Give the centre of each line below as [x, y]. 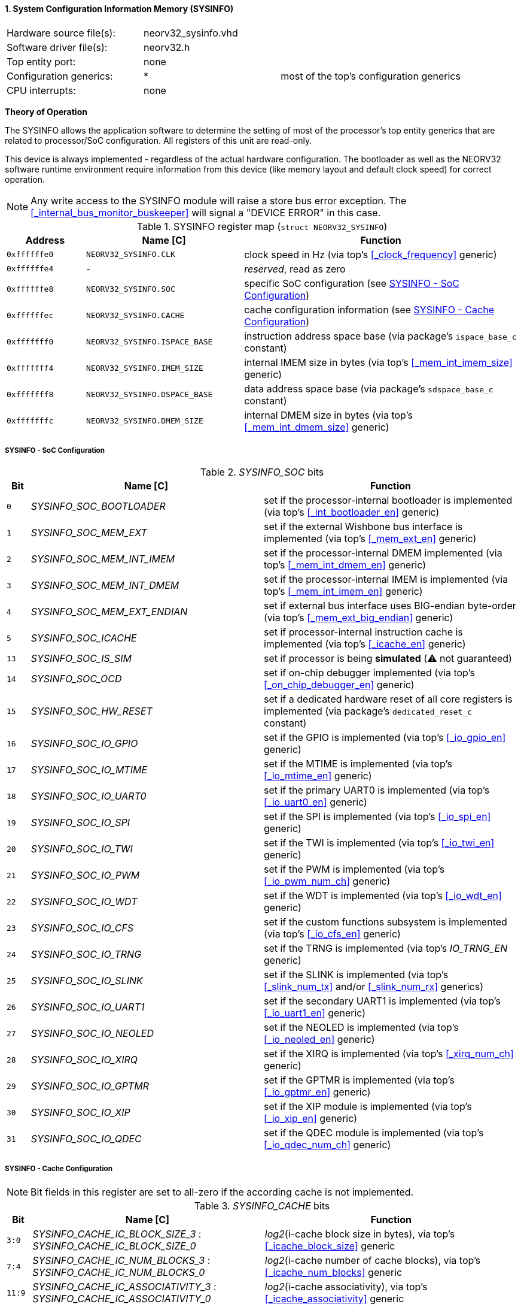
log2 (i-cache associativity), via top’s [346, 1287]
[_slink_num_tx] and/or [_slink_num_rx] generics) [373, 987]
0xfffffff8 [30, 395]
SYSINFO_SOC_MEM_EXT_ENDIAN [109, 612]
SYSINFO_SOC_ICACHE [84, 638]
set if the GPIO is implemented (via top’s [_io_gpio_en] [385, 738]
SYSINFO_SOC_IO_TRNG [86, 954]
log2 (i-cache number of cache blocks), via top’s [373, 1261]
